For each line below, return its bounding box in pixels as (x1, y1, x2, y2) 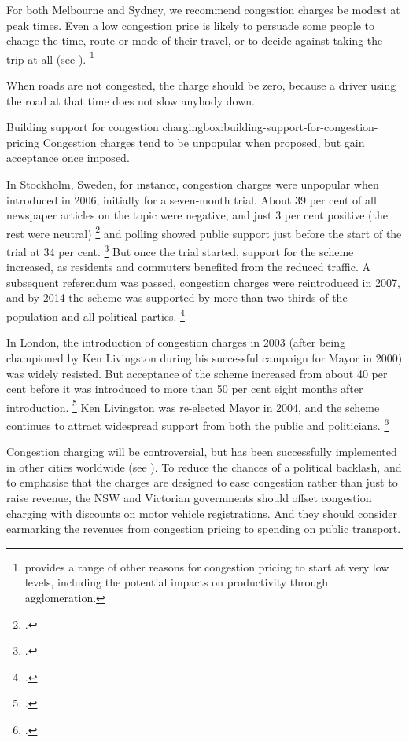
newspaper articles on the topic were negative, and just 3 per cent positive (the (6, 207, 388, 223)
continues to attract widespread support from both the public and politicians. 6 (6, 414, 389, 433)
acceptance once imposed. (6, 149, 130, 166)
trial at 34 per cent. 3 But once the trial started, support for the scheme (6, 241, 354, 259)
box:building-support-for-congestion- (203, 119, 378, 135)
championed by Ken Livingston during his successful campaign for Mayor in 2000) (6, 349, 403, 365)
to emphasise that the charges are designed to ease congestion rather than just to (6, 474, 398, 490)
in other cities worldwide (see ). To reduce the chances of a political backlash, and (6, 458, 402, 475)
